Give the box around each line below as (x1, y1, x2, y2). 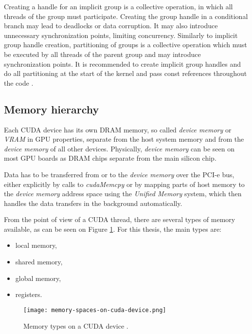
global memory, (15, 273, 61, 283)
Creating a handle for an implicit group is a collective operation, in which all (4, 1, 233, 11)
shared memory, (15, 257, 63, 267)
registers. (15, 289, 42, 299)
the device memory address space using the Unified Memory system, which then (4, 188, 242, 199)
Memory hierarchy (4, 101, 99, 116)
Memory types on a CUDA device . (23, 320, 128, 331)
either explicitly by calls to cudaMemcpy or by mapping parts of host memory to (4, 179, 245, 189)
